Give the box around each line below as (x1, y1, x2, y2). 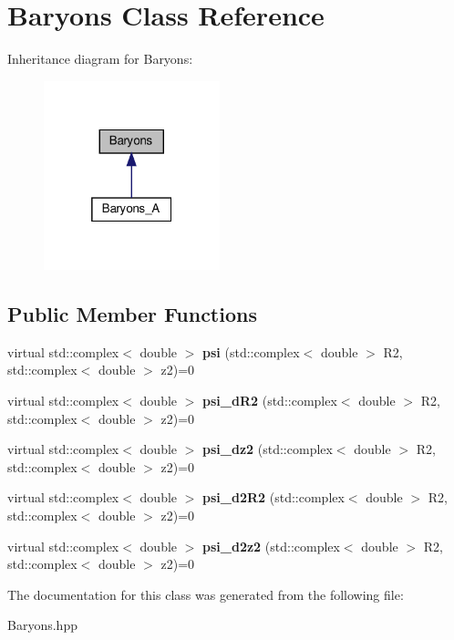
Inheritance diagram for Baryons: (7, 49, 193, 68)
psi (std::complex (202, 342, 300, 361)
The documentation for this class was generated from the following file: (7, 584, 404, 604)
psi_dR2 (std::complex (202, 391, 337, 410)
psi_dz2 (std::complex (202, 439, 333, 459)
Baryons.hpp (7, 615, 77, 635)
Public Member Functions (7, 300, 257, 328)
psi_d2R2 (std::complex (202, 488, 345, 507)
